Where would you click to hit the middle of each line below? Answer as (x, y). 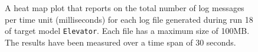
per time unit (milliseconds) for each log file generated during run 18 (129, 19)
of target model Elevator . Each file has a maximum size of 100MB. (127, 31)
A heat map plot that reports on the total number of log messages (125, 8)
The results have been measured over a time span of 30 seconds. (120, 42)
